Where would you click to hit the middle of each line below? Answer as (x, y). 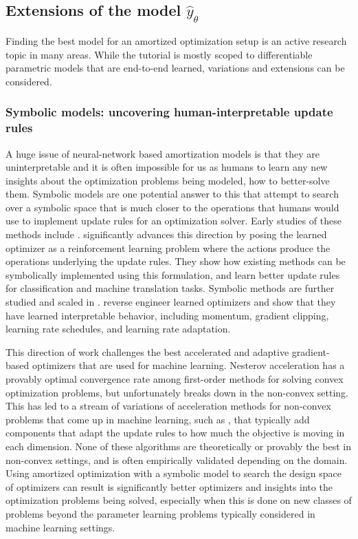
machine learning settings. (60, 527)
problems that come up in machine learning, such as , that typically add (158, 419)
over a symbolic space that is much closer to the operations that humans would (172, 207)
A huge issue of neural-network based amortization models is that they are (163, 153)
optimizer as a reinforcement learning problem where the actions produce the (168, 247)
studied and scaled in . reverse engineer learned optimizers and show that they (171, 302)
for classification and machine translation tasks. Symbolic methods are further (170, 288)
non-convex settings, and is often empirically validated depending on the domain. (177, 459)
